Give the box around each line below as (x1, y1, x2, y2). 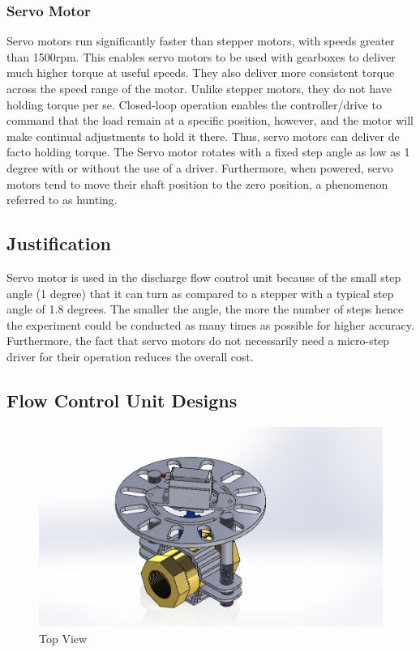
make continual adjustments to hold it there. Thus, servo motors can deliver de (6, 127, 400, 144)
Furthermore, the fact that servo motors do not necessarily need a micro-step (6, 332, 390, 349)
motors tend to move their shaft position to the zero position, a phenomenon (6, 175, 388, 192)
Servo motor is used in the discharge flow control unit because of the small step (6, 268, 401, 285)
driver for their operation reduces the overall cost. (6, 347, 254, 364)
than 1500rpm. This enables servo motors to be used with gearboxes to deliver (6, 48, 396, 65)
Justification (6, 231, 111, 256)
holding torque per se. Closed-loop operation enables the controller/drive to (6, 96, 382, 113)
